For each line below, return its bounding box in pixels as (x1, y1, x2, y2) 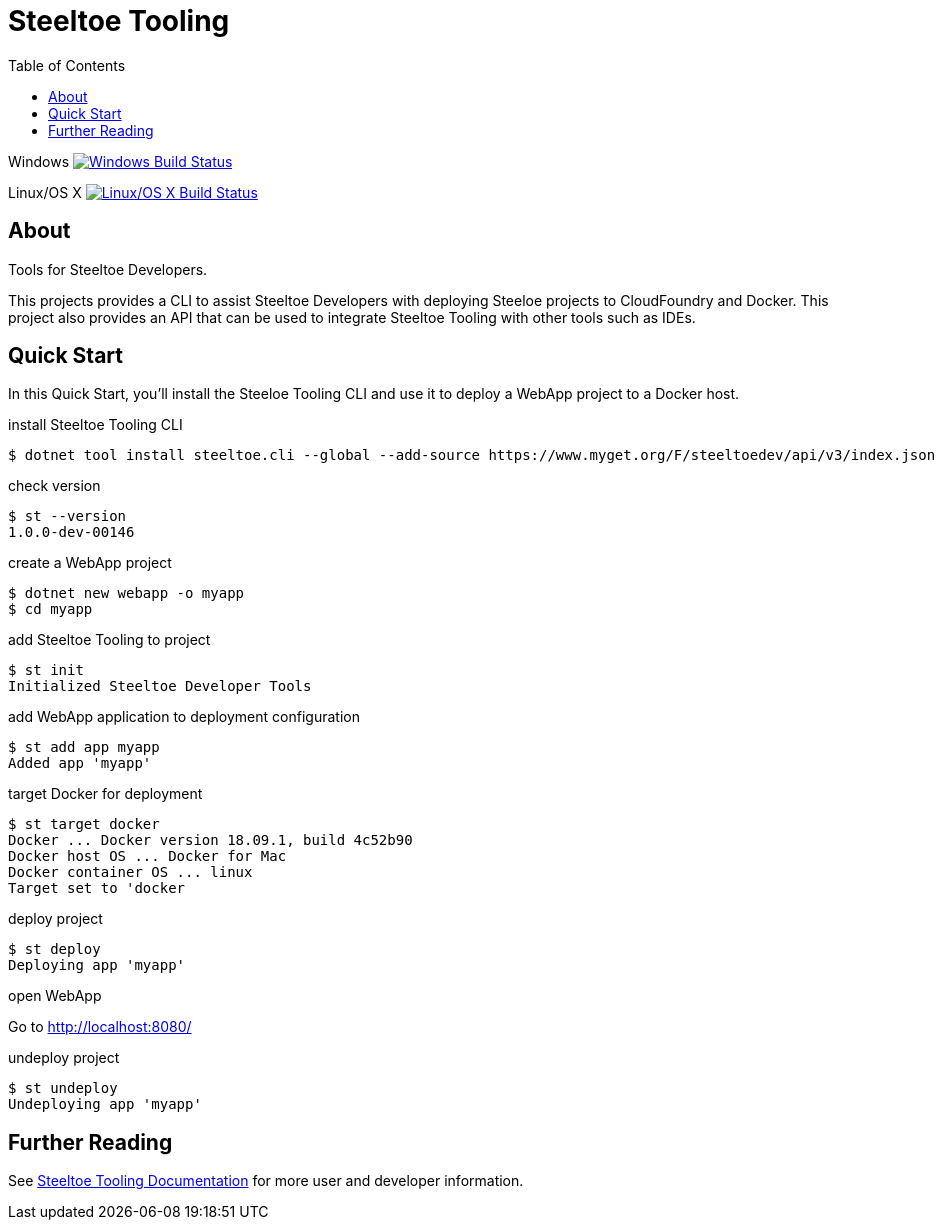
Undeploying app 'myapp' (8, 1096, 202, 1113)
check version (8, 477, 101, 495)
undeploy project (8, 1049, 120, 1067)
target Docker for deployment (8, 785, 203, 803)
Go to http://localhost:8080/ (8, 1018, 192, 1036)
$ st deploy (8, 941, 101, 958)
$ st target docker (8, 816, 160, 833)
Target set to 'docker (8, 880, 186, 897)
